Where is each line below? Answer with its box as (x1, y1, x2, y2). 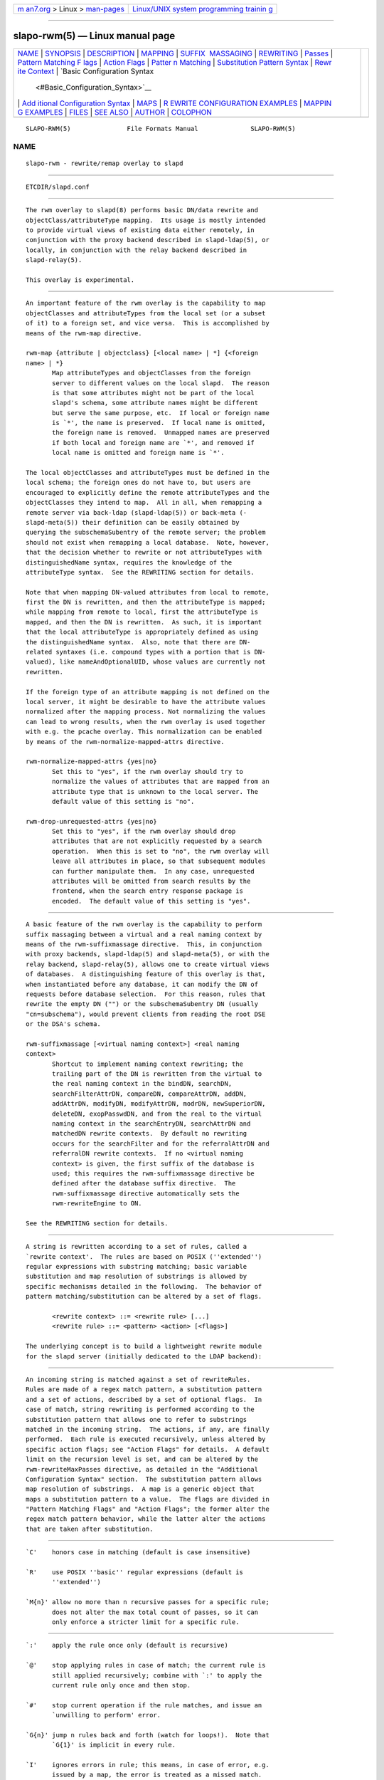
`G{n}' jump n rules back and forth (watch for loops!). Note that (26, 1731, 270, 1739)
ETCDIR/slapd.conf (26, 182, 90, 191)
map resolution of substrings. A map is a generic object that (26, 1485, 255, 1493)
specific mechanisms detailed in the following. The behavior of (26, 1282, 262, 1290)
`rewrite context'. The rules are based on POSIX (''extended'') (26, 1252, 262, 1260)
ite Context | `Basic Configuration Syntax (17, 66, 154, 76)
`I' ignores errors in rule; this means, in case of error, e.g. (26, 1761, 270, 1769)
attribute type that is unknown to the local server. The (52, 787, 259, 795)
